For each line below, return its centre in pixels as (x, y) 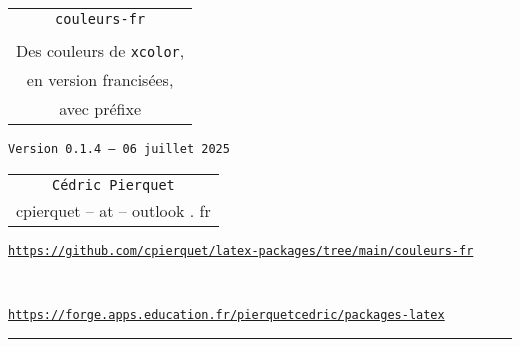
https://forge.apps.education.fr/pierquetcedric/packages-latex (226, 314)
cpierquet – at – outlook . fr (113, 210)
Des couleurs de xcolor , (100, 50)
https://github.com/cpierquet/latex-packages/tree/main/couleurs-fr (241, 250)
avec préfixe (100, 108)
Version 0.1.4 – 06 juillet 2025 (119, 149)
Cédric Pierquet (113, 184)
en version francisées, (100, 79)
